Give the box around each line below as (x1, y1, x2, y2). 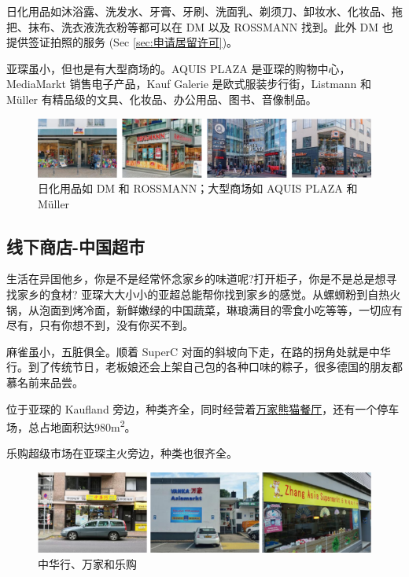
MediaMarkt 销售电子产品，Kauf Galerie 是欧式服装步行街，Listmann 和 (6, 75, 372, 92)
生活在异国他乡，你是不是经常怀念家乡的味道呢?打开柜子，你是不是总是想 (6, 270, 386, 287)
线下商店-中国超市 (6, 233, 146, 258)
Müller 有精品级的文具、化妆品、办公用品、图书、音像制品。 (6, 90, 317, 107)
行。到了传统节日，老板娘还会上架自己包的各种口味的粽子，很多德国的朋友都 (6, 358, 403, 375)
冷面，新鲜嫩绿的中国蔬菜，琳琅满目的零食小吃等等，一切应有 (83, 301, 403, 318)
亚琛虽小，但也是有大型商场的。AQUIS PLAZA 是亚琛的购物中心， (6, 60, 351, 76)
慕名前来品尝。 (6, 374, 83, 391)
